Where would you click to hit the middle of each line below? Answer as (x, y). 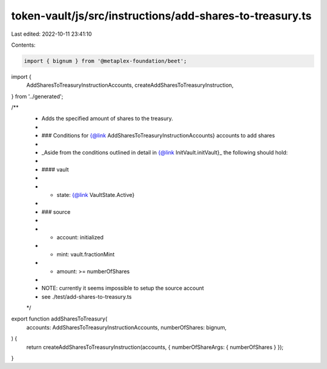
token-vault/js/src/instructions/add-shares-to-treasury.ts (161, 16)
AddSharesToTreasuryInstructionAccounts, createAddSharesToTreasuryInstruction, (130, 85)
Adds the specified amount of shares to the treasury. (107, 119)
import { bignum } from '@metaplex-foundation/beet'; (105, 61)
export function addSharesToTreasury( (59, 319)
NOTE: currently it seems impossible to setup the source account (123, 288)
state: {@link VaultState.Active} (96, 194)
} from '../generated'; (37, 96)
